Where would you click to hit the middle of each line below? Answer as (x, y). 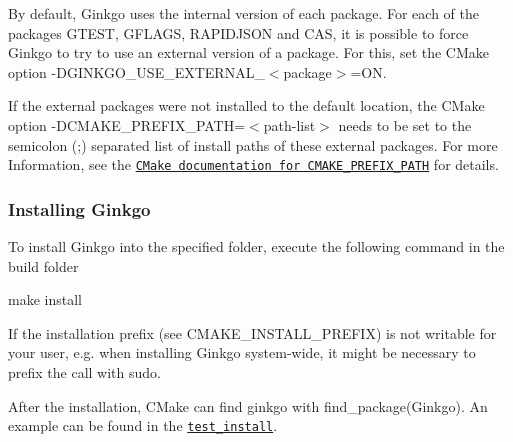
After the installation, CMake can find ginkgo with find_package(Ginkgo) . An (248, 405)
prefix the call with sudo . (84, 372)
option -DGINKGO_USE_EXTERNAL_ (136, 71)
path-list (289, 124)
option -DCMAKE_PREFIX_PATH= (127, 124)
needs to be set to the (405, 124)
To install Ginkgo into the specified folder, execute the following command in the (256, 246)
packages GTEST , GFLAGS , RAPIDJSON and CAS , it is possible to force (238, 32)
